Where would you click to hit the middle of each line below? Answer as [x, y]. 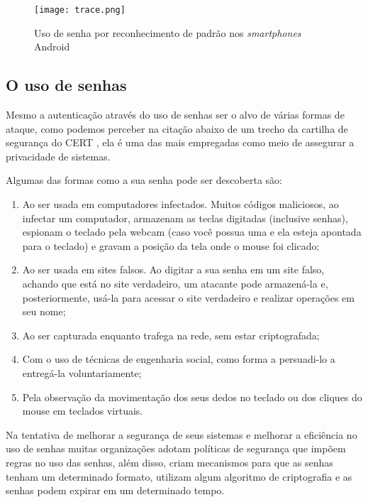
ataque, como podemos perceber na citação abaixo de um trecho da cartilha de [177, 128]
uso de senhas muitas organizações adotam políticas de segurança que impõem [176, 448]
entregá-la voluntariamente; [82, 372]
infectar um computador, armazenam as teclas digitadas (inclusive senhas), [185, 218]
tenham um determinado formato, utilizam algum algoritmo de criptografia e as [179, 476]
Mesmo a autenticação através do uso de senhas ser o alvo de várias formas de [175, 115]
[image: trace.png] [80, 10]
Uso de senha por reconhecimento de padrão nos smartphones [168, 32]
